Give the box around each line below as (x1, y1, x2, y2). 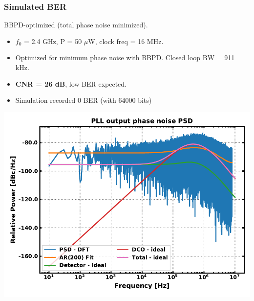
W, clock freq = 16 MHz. (88, 36, 164, 46)
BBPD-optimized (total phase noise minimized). (4, 20, 148, 30)
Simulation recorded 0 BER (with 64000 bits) (15, 95, 152, 105)
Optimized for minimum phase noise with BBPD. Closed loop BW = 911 (15, 52, 235, 63)
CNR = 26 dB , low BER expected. (15, 78, 127, 89)
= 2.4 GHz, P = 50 (24, 36, 82, 46)
